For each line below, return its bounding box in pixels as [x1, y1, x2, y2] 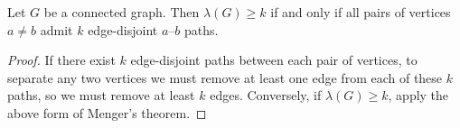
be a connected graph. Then [43, 3, 200, 21]
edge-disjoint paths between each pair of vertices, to [130, 50, 418, 69]
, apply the [388, 86, 449, 105]
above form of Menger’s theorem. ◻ [7, 103, 207, 122]
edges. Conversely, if [210, 86, 322, 105]
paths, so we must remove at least [7, 86, 195, 105]
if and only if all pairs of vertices [270, 3, 451, 21]
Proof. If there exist [7, 50, 116, 69]
